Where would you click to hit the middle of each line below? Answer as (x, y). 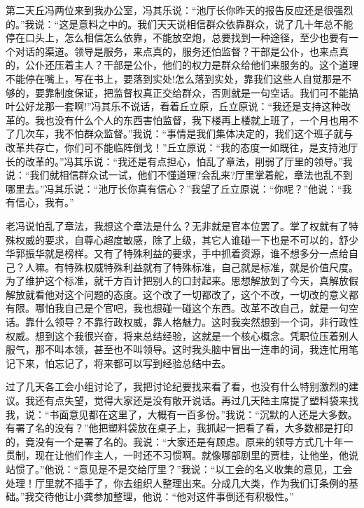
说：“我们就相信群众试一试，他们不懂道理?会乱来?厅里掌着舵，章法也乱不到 (179, 175)
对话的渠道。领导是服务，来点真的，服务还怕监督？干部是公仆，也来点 (177, 51)
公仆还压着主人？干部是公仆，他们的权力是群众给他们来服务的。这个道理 (191, 65)
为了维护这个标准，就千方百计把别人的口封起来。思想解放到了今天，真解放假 (182, 281)
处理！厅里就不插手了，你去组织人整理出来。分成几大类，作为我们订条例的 (177, 482)
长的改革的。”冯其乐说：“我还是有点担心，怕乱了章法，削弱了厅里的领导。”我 (179, 161)
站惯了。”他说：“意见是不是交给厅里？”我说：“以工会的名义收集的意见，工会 (179, 469)
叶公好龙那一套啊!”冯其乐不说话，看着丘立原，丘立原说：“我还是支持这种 (174, 106)
